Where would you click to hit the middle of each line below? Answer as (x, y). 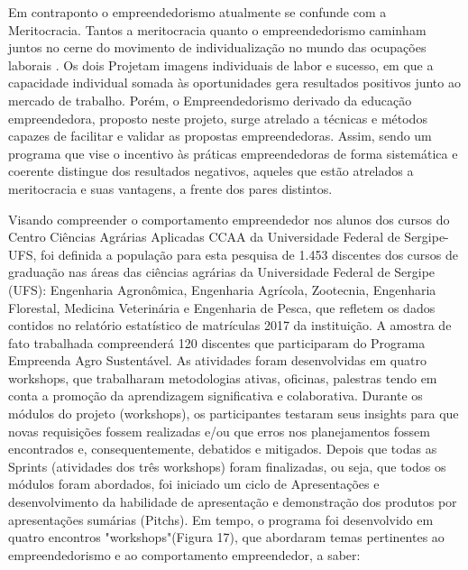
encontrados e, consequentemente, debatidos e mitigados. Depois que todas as (223, 449)
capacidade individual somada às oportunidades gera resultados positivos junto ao (234, 83)
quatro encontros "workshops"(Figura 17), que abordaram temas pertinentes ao (226, 537)
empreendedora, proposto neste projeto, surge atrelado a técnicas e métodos (218, 118)
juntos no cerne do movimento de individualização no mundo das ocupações (217, 47)
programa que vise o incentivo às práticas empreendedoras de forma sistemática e (233, 153)
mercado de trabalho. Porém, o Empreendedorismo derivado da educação (210, 100)
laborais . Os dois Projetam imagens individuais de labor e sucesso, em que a (221, 64)
